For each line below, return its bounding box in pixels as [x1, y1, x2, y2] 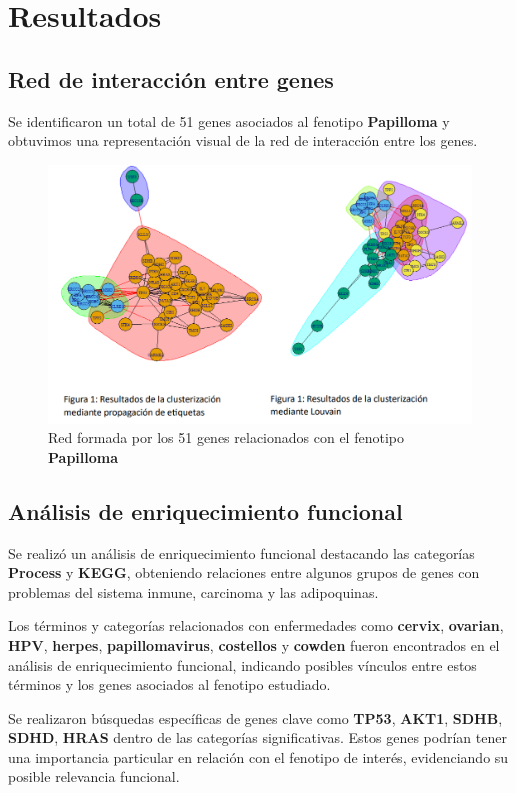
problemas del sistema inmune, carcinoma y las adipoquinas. [8, 581, 379, 602]
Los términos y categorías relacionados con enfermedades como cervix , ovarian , [8, 615, 504, 636]
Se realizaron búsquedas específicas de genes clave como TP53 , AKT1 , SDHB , [8, 707, 503, 728]
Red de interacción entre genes [8, 63, 334, 94]
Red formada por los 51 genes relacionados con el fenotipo [48, 427, 404, 448]
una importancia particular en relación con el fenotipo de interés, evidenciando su [8, 746, 509, 767]
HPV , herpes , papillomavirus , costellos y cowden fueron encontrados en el [8, 634, 500, 655]
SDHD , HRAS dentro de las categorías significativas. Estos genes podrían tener [8, 727, 507, 748]
